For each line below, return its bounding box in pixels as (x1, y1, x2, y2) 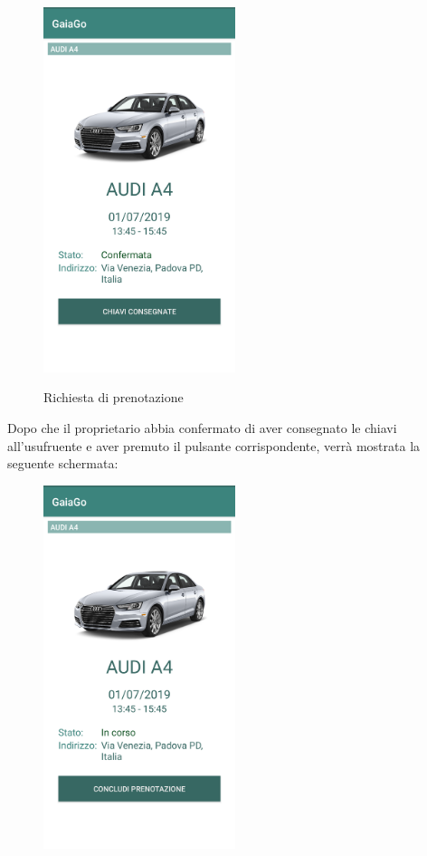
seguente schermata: (7, 454, 119, 473)
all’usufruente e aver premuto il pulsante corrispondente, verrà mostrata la (7, 436, 421, 455)
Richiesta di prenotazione (43, 388, 184, 407)
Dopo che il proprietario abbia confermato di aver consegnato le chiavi (7, 418, 397, 437)
